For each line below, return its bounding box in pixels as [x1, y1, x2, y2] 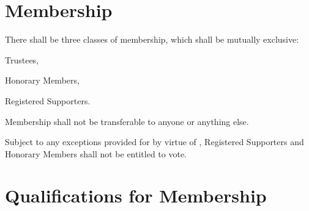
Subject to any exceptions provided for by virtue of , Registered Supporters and [5, 135, 304, 148]
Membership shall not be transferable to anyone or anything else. [5, 115, 249, 127]
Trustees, [5, 53, 39, 66]
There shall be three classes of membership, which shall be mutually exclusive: [5, 33, 299, 46]
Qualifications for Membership [5, 183, 267, 208]
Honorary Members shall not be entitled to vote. [5, 147, 187, 160]
